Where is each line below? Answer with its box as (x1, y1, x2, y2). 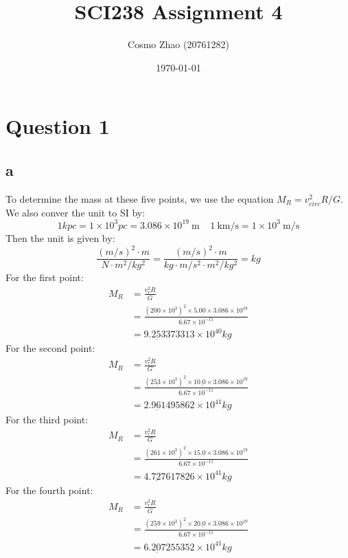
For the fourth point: (5, 482, 93, 497)
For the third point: (5, 412, 89, 426)
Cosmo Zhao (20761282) (128, 37, 229, 52)
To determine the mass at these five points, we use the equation (5, 191, 274, 205)
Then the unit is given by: (5, 230, 115, 245)
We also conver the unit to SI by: (5, 205, 146, 219)
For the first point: (5, 270, 84, 284)
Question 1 (5, 112, 110, 140)
